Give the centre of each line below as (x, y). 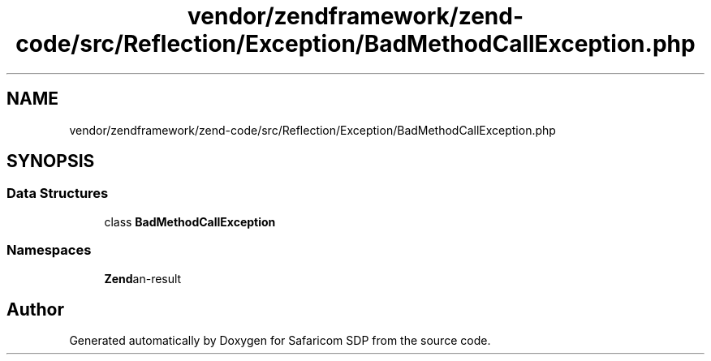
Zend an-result (143, 278)
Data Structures (58, 193)
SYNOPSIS (51, 161)
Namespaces (49, 250)
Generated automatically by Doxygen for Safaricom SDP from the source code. (280, 341)
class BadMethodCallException (190, 221)
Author (35, 309)
